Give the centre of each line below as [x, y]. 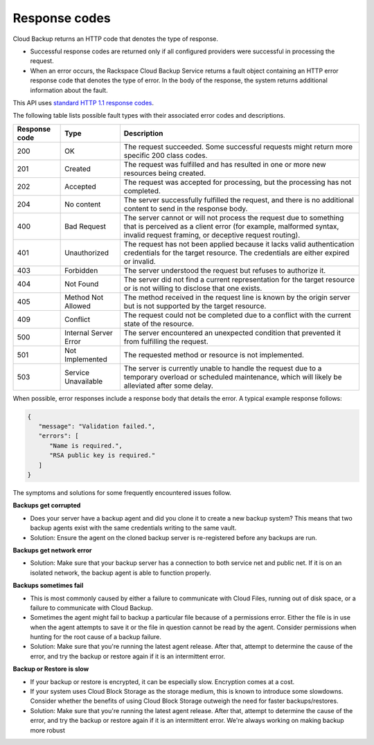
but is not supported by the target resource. [195, 306]
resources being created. [164, 173]
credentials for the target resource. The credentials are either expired [237, 253]
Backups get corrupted [47, 505]
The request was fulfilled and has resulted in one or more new [225, 164]
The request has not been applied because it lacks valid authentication [239, 244]
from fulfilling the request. [166, 341]
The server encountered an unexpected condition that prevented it [232, 332]
